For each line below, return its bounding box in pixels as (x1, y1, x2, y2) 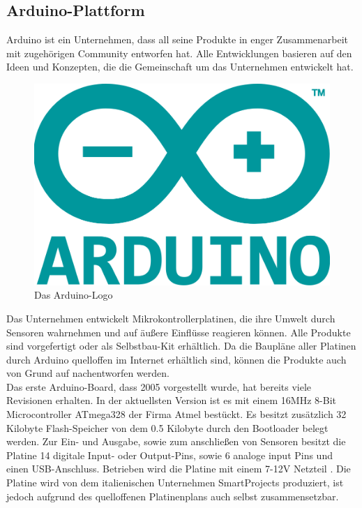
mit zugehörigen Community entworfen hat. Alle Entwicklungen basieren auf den (6, 45, 352, 60)
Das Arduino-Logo (34, 287, 113, 302)
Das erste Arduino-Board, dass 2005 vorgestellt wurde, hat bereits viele (6, 379, 312, 394)
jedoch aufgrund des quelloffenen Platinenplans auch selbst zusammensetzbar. (6, 488, 339, 503)
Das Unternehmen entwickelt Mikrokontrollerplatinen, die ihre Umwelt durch (6, 311, 335, 325)
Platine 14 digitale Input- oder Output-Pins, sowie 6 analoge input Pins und (6, 447, 333, 462)
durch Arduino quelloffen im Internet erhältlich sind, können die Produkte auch (6, 352, 347, 366)
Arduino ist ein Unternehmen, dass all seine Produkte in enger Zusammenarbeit (6, 32, 349, 47)
